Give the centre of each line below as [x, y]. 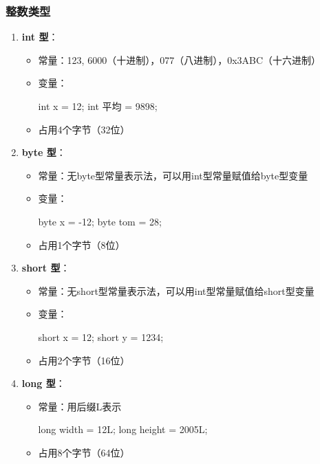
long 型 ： [43, 383]
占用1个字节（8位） [82, 244]
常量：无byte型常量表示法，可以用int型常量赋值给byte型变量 [173, 175]
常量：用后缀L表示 [80, 406]
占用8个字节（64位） [84, 452]
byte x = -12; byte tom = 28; [100, 221]
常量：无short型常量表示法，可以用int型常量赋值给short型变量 [176, 290]
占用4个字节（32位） [84, 129]
